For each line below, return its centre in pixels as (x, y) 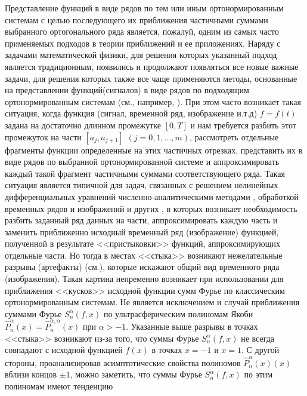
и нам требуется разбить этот (243, 125)
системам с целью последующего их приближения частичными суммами (137, 19)
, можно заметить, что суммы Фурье (136, 374)
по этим (258, 374)
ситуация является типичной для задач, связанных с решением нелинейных (142, 185)
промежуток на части (43, 136)
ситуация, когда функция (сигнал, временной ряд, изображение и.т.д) (131, 113)
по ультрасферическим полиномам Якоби (178, 313)
